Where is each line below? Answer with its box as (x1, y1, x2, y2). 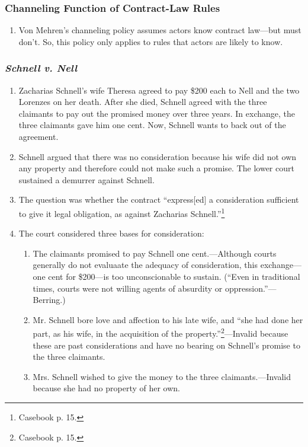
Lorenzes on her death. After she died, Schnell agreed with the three (18, 95, 267, 108)
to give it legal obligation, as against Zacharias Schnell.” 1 (18, 205, 225, 219)
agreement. (18, 130, 59, 142)
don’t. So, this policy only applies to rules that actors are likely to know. (18, 35, 283, 47)
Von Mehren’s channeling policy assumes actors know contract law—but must (18, 24, 301, 36)
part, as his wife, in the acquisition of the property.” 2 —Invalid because (33, 325, 288, 340)
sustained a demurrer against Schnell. (18, 173, 155, 186)
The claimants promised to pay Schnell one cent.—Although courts (33, 247, 277, 259)
